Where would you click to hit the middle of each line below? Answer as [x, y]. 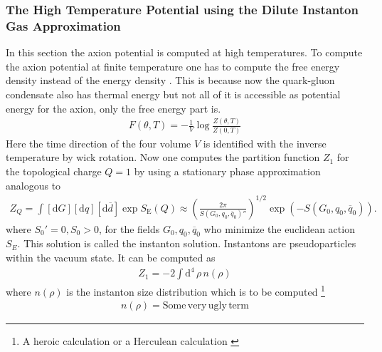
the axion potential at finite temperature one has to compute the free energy [173, 66]
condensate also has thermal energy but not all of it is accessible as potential [173, 94]
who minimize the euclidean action [279, 228]
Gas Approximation [63, 25]
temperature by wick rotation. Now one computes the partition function [163, 157]
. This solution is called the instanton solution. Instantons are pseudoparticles [187, 243]
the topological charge [54, 171]
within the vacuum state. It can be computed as [111, 258]
